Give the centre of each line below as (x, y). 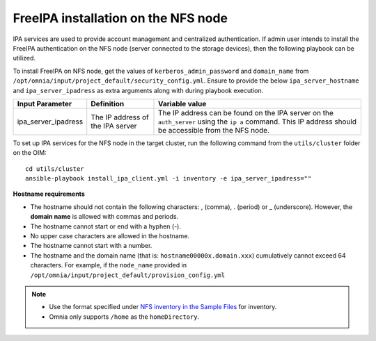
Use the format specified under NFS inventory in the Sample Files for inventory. (163, 307)
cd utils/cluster (55, 169)
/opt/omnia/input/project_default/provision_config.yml (128, 275)
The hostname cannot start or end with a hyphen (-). (105, 226)
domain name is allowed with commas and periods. (104, 217)
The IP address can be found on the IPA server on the (246, 113)
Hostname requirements (49, 194)
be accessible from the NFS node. (214, 130)
